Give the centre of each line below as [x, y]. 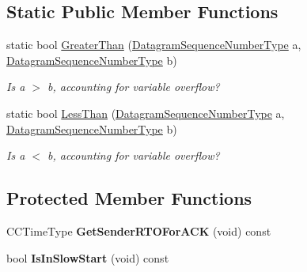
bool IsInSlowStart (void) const [88, 257]
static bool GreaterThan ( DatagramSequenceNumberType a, [154, 45]
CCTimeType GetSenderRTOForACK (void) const [139, 230]
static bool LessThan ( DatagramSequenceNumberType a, [146, 113]
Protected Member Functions [129, 198]
